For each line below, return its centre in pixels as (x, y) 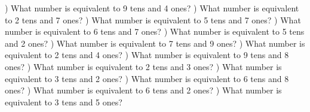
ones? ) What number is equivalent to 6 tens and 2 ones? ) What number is (143, 90)
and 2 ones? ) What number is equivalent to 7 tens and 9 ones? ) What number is (155, 43)
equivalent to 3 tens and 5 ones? (64, 102)
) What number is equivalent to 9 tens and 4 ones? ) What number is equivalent (152, 8)
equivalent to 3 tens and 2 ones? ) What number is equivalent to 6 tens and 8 (147, 78)
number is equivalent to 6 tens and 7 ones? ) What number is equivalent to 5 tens (155, 31)
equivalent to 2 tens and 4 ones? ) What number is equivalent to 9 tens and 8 (147, 55)
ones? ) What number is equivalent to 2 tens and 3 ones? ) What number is (143, 66)
